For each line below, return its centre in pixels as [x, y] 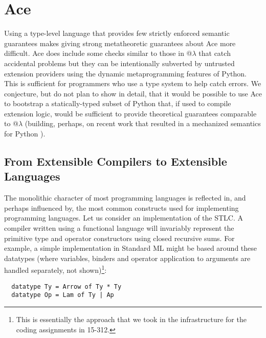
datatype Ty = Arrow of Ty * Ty [66, 286]
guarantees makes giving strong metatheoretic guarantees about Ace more [120, 43]
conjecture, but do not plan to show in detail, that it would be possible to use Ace [133, 93]
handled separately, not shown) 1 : [56, 269]
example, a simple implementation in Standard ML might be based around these [131, 248]
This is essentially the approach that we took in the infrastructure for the [131, 319]
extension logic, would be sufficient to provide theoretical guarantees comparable [130, 113]
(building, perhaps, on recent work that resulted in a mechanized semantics [143, 123]
